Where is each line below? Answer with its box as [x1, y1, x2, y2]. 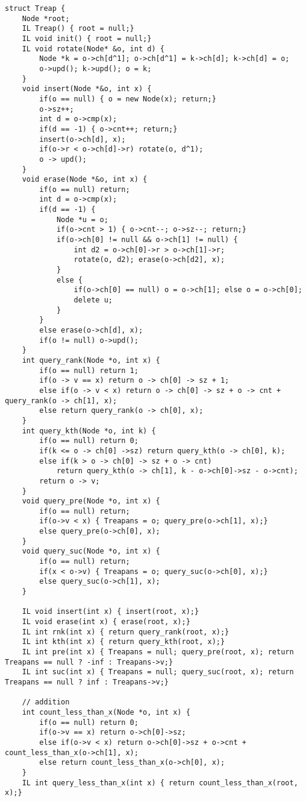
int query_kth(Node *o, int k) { [22, 426, 156, 435]
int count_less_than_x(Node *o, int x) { [22, 707, 190, 716]
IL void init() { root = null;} [22, 34, 152, 43]
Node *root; [22, 14, 70, 23]
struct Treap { [5, 4, 66, 13]
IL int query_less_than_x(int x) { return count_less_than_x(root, [22, 778, 298, 787]
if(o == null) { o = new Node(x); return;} [39, 94, 216, 103]
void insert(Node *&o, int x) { [22, 85, 152, 94]
